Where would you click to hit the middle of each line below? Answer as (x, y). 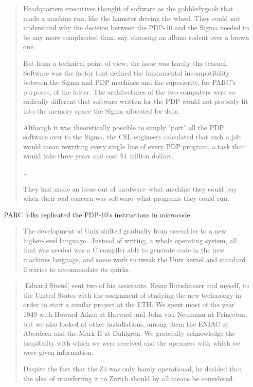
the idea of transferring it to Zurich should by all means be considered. (129, 378)
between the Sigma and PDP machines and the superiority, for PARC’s (129, 82)
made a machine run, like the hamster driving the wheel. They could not (132, 18)
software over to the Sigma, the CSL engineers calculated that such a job (132, 137)
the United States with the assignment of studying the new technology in (132, 295)
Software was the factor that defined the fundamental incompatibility (126, 72)
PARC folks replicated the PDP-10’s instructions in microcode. (98, 214)
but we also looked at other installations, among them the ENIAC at (126, 323)
